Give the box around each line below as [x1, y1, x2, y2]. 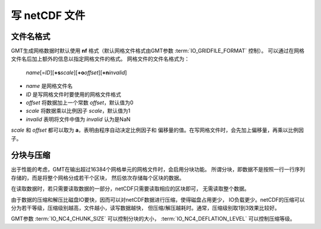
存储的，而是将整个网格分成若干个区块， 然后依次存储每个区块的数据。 [11, 174, 184, 181]
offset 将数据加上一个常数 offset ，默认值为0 [26, 99, 134, 106]
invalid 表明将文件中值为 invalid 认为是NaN [26, 116, 131, 123]
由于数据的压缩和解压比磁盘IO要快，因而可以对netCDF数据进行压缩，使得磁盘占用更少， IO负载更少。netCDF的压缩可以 [11, 196, 306, 203]
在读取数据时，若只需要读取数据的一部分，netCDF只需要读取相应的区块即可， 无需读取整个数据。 [11, 185, 250, 192]
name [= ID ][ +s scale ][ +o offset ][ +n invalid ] [26, 69, 127, 76]
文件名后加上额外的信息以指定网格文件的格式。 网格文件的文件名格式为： [11, 55, 190, 62]
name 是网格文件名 [26, 82, 73, 90]
